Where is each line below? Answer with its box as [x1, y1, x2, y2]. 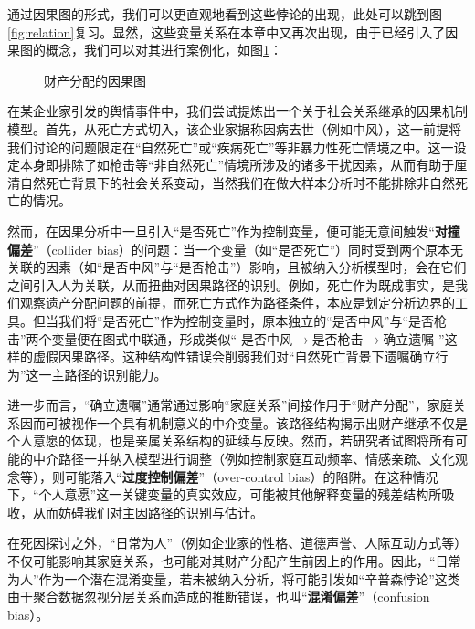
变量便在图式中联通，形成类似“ [51, 329, 237, 348]
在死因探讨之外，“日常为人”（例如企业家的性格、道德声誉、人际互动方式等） [7, 533, 468, 552]
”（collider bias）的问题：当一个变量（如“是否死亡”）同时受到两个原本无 [33, 239, 464, 258]
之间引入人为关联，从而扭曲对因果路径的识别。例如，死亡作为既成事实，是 [7, 275, 455, 294]
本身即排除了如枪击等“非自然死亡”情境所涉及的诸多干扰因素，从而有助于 [19, 155, 455, 174]
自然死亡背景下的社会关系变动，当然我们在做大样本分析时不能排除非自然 [19, 173, 455, 192]
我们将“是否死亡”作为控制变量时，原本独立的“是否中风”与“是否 [58, 310, 435, 330]
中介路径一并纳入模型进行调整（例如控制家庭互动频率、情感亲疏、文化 [32, 449, 455, 468]
